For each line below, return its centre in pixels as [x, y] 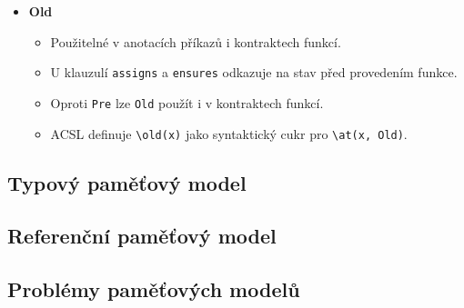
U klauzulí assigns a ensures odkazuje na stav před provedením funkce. [254, 72]
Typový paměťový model [127, 182]
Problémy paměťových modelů [154, 289]
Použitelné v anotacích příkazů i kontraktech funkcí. [196, 41]
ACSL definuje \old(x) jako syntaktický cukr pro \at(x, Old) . [229, 133]
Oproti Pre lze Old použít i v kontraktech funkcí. [187, 102]
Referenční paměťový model [142, 236]
